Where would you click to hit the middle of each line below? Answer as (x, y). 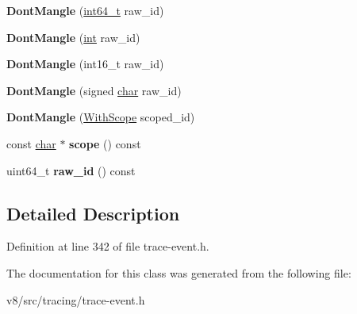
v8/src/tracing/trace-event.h (76, 299)
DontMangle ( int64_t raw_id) (85, 10)
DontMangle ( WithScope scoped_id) (101, 117)
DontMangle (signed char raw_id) (94, 90)
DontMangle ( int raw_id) (73, 37)
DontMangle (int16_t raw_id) (85, 64)
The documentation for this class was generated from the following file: (179, 272)
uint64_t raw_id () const (71, 170)
